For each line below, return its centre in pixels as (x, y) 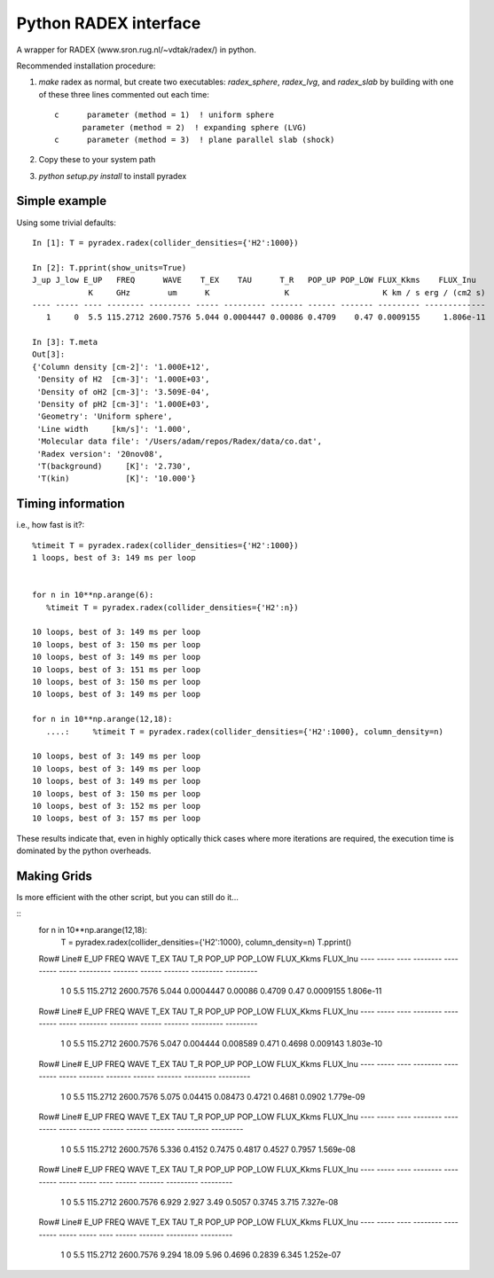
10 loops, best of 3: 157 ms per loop (117, 819)
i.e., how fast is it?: (51, 525)
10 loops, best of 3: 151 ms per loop (117, 669)
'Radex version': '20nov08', (100, 454)
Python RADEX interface (109, 23)
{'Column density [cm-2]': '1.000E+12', (121, 367)
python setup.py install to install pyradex (113, 176)
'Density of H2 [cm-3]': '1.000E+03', (123, 380)
